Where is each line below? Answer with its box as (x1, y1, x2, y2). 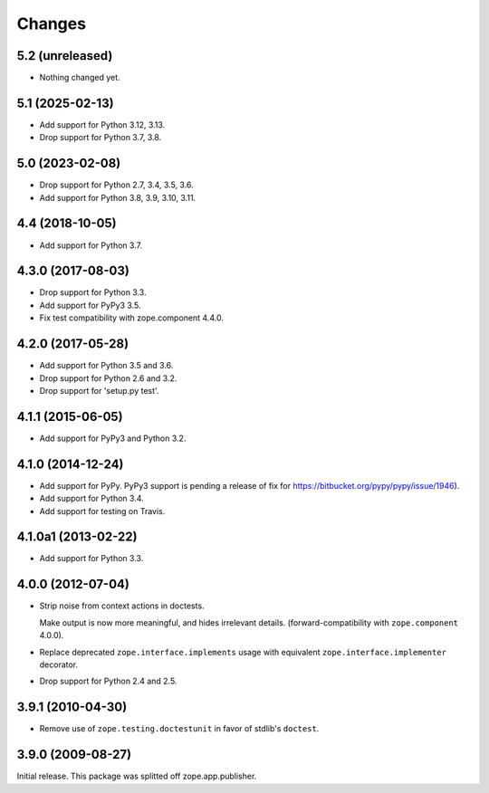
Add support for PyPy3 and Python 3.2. (39, 433, 187, 444)
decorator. (39, 659, 79, 670)
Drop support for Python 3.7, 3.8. (39, 132, 162, 143)
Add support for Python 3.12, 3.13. (39, 119, 166, 130)
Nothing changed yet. (39, 72, 121, 83)
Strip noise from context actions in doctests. (39, 600, 205, 611)
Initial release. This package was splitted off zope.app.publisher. (16, 770, 257, 782)
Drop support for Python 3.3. (39, 287, 147, 298)
